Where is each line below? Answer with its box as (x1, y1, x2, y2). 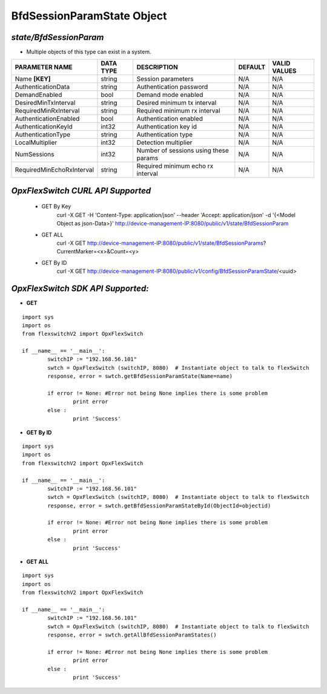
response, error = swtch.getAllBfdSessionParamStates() (47, 632, 217, 639)
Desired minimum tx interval (136, 99, 217, 107)
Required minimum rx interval (136, 107, 220, 115)
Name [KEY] (15, 75, 51, 83)
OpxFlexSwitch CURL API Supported (11, 185, 151, 196)
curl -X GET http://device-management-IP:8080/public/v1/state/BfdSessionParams (56, 239, 263, 247)
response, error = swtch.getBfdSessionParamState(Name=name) (47, 373, 233, 380)
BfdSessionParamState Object (11, 9, 167, 22)
